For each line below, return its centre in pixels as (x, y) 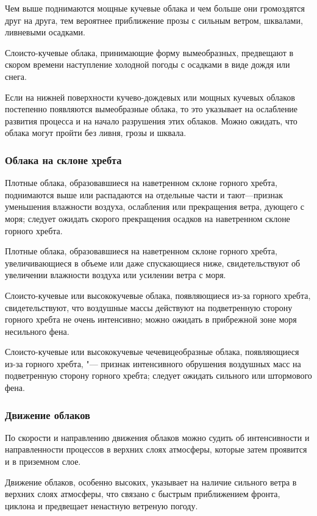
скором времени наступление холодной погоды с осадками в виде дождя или (148, 64)
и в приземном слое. (43, 461)
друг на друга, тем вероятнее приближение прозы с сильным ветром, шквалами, (154, 20)
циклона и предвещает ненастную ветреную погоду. (102, 505)
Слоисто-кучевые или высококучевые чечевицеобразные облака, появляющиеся (152, 352)
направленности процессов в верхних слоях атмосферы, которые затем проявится (156, 449)
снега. (16, 76)
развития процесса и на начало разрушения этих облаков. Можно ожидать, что (151, 120)
